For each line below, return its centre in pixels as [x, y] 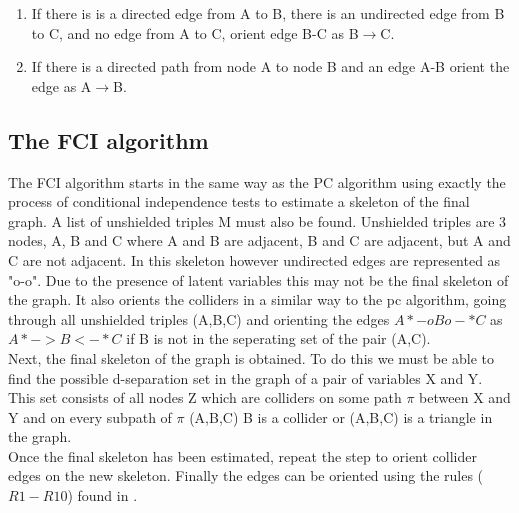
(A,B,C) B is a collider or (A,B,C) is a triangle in [341, 416]
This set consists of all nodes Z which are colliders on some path [205, 397]
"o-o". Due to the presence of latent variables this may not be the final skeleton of [258, 279]
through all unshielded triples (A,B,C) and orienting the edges [199, 318]
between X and [465, 397]
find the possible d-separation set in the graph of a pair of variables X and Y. [245, 377]
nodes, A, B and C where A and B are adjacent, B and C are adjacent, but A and [259, 240]
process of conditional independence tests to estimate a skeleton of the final [239, 201]
